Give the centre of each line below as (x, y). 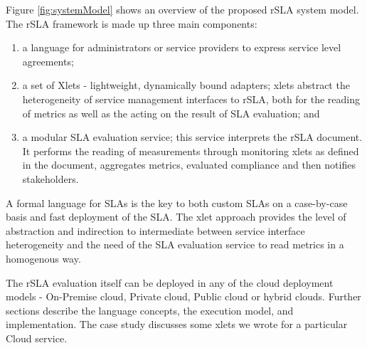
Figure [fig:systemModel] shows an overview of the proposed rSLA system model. (182, 9)
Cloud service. (37, 338)
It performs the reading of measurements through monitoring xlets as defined (191, 151)
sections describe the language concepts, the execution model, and (150, 310)
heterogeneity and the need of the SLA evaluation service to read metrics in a (175, 244)
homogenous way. (43, 258)
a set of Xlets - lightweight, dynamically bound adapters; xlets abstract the (186, 85)
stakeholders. (50, 178)
